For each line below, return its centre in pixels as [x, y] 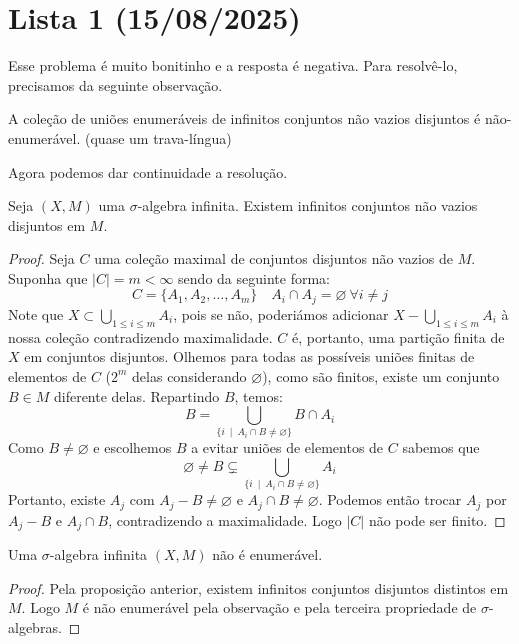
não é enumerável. [267, 554]
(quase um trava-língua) [158, 137]
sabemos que [441, 447]
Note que [36, 313]
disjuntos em [47, 224]
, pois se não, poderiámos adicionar [281, 313]
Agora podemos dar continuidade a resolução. [148, 171]
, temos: [258, 395]
